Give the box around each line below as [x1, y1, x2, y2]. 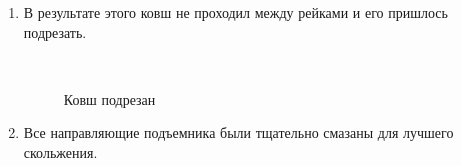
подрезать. [23, 21, 87, 42]
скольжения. [23, 141, 98, 162]
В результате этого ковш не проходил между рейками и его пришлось [23, 2, 448, 22]
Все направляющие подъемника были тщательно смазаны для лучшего [23, 122, 454, 143]
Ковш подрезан [63, 88, 156, 109]
